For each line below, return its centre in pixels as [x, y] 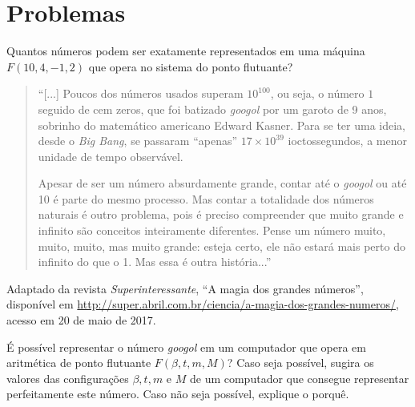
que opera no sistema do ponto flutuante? [191, 66]
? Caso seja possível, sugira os [300, 363]
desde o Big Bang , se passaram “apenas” [138, 141]
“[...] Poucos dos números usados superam [141, 93]
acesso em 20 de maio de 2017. [81, 320]
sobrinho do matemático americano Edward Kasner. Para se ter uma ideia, [222, 125]
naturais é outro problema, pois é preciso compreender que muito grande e [221, 214]
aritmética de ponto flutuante [79, 363]
